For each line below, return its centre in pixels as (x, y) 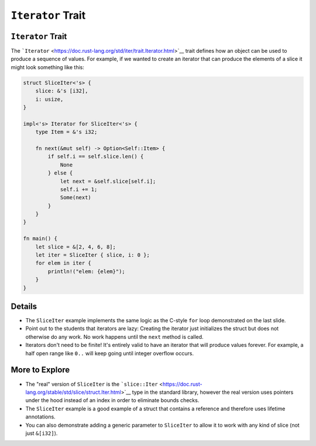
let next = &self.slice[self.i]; (108, 181)
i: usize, (49, 99)
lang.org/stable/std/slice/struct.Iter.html (73, 392)
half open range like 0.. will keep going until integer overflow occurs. (110, 353)
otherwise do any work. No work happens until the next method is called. (115, 336)
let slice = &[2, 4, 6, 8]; (76, 247)
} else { (60, 173)
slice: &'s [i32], (62, 91)
